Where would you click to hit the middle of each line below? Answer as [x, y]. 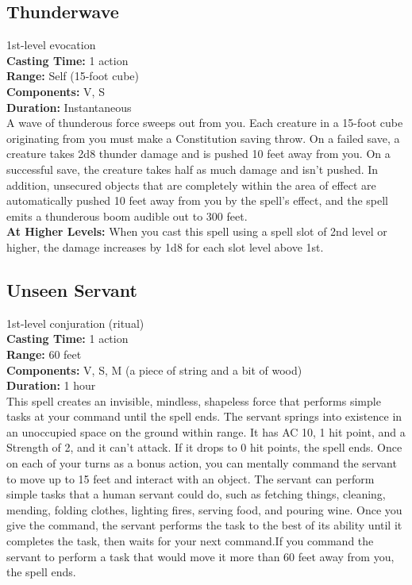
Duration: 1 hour [51, 385]
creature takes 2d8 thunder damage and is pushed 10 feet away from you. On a [198, 154]
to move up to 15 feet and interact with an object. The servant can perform [191, 478]
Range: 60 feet [44, 354]
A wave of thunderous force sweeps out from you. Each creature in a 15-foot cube [205, 123]
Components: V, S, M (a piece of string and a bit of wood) [154, 369]
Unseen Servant [72, 289]
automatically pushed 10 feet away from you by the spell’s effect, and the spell [197, 200]
